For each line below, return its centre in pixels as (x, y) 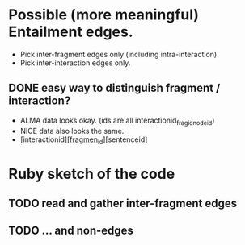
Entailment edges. (71, 32)
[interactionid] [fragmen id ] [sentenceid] (84, 140)
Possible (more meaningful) (104, 15)
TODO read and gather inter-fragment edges (122, 203)
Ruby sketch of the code (92, 174)
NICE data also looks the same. (72, 131)
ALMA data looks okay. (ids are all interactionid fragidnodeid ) (117, 121)
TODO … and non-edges (71, 231)
